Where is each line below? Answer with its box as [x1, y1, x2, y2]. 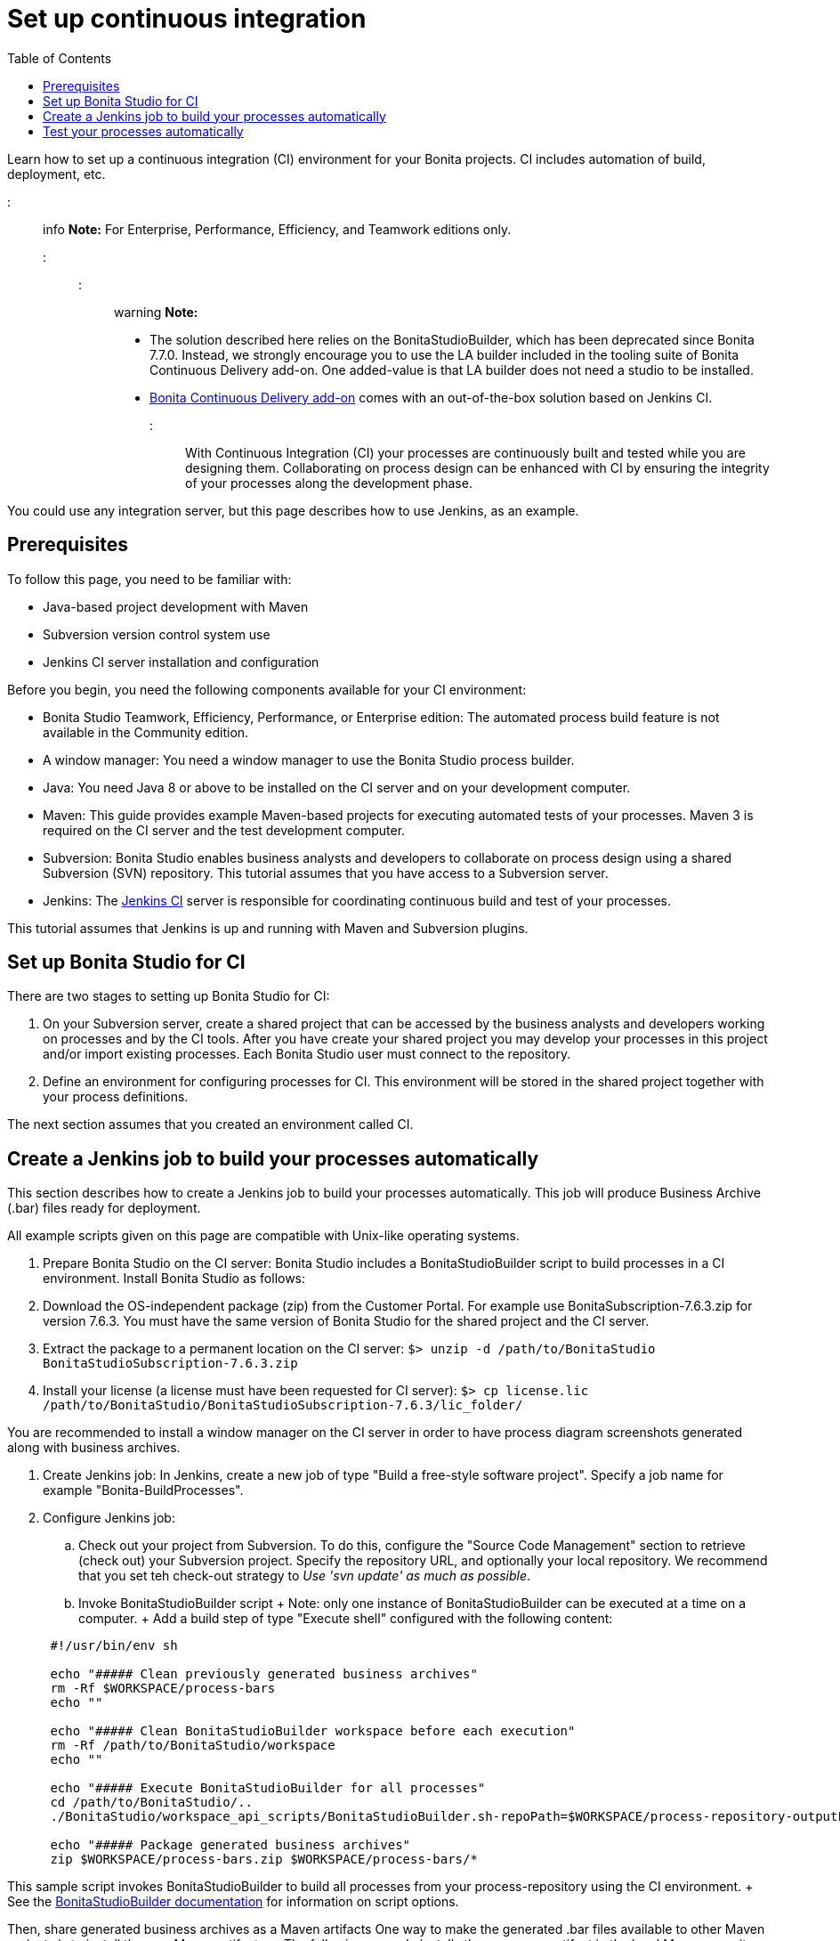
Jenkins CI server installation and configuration [43, 654, 319, 670]
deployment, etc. [7, 166, 106, 182]
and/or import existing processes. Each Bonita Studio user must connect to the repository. [43, 1046, 571, 1062]
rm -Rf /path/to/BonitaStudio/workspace [50, 1738, 335, 1753]
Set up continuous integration [7, 4, 367, 34]
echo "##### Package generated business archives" [50, 1838, 411, 1853]
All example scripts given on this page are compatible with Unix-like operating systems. [7, 1228, 520, 1244]
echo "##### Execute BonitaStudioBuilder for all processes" [50, 1781, 486, 1796]
